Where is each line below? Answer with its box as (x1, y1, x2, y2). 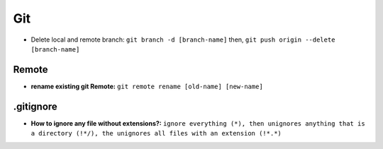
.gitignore (13, 100, 58, 112)
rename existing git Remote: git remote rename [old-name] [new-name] (30, 82, 264, 90)
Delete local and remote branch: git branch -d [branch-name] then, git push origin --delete (30, 35, 335, 44)
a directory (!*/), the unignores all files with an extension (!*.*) (30, 129, 282, 138)
